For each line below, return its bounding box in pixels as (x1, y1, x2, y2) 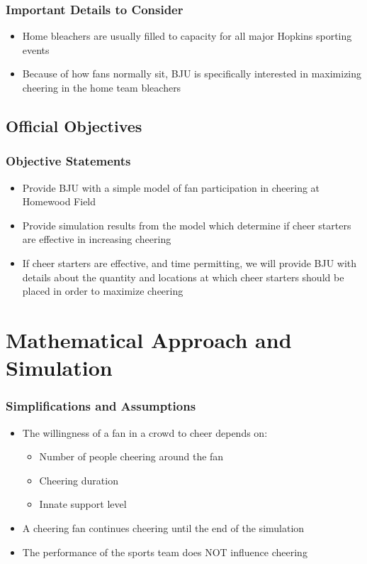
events (22, 42, 50, 57)
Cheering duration (39, 472, 118, 487)
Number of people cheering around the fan (39, 449, 224, 464)
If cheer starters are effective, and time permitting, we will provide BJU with (22, 255, 357, 270)
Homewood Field (22, 194, 96, 209)
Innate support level (39, 497, 127, 511)
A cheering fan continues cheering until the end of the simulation (22, 520, 305, 535)
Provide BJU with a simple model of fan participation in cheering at (22, 180, 320, 195)
